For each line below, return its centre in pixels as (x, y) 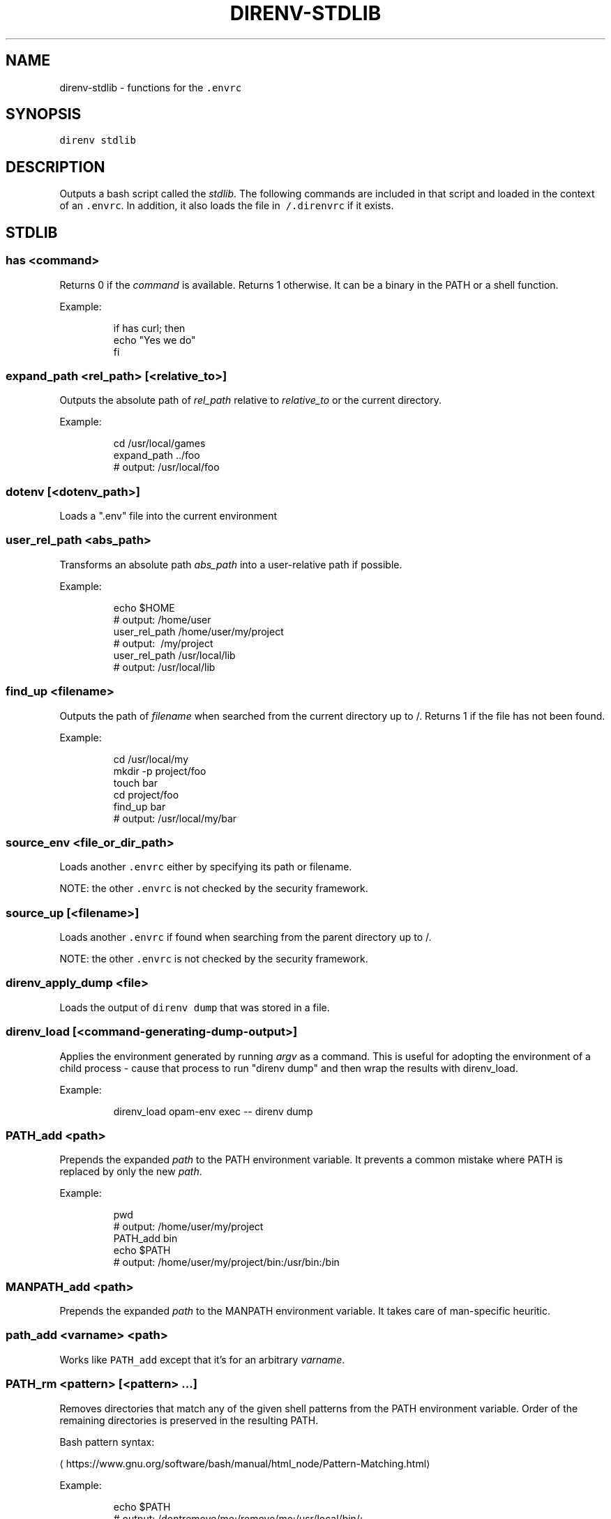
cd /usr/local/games (159, 444)
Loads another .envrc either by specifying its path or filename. (206, 867)
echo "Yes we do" (154, 340)
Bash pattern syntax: (107, 1442)
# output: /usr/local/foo (166, 467)
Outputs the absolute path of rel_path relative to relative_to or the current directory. (251, 400)
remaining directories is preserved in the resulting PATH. (189, 1420)
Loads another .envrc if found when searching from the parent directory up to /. (246, 937)
